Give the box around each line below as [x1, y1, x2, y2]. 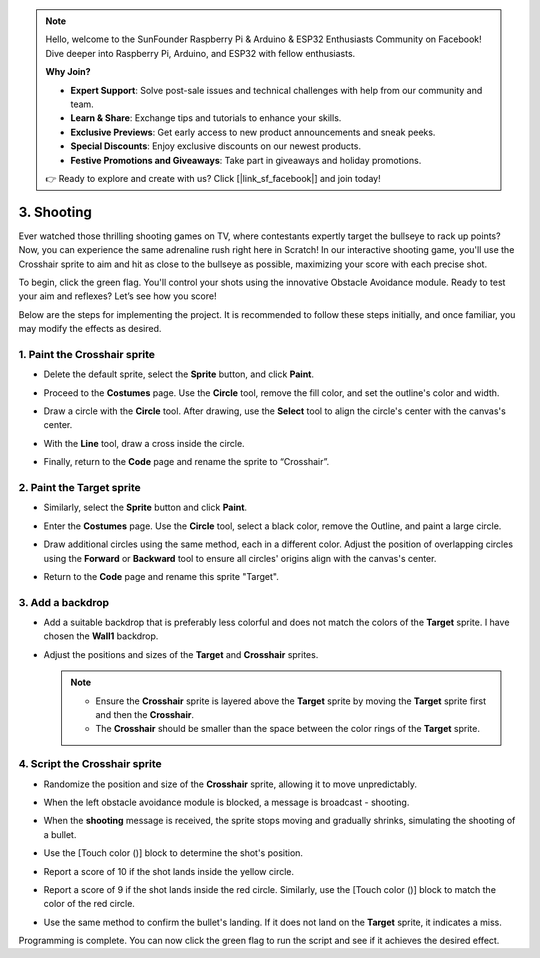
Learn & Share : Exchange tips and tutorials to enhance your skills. [70, 112, 342, 124]
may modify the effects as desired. [18, 323, 162, 335]
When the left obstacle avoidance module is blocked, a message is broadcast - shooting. [43, 796, 410, 808]
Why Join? [45, 66, 91, 78]
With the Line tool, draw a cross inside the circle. [43, 437, 245, 449]
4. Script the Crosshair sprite [18, 757, 162, 771]
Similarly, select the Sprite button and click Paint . [43, 501, 248, 514]
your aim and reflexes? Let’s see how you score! [18, 290, 217, 302]
